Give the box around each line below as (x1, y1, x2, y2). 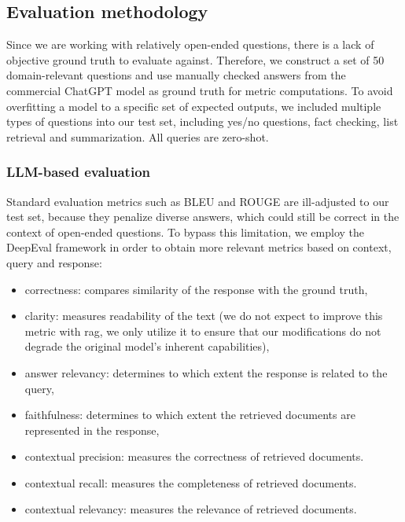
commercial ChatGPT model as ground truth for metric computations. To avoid (6, 82, 393, 98)
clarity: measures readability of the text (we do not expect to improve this (24, 307, 383, 324)
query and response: (6, 254, 102, 270)
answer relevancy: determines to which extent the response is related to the (24, 364, 388, 380)
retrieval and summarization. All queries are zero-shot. (6, 128, 269, 145)
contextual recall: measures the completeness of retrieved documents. (24, 474, 357, 491)
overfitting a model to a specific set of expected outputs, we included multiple (6, 97, 381, 114)
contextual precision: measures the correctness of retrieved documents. (24, 448, 364, 465)
